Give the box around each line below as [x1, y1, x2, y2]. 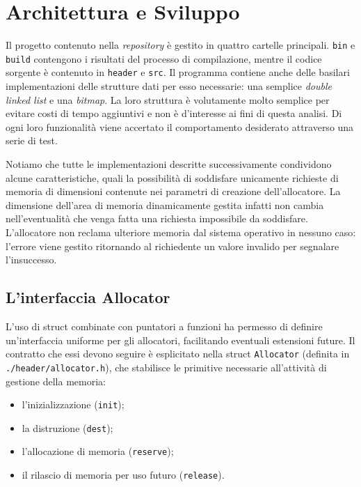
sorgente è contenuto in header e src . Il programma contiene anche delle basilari [6, 65, 350, 79]
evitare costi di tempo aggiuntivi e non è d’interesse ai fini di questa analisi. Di [6, 106, 342, 121]
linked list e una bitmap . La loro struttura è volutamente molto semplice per [6, 92, 330, 107]
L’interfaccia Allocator [6, 286, 170, 308]
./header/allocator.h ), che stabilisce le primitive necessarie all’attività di [6, 360, 327, 374]
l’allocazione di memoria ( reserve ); [22, 444, 174, 458]
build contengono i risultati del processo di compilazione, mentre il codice [6, 51, 322, 65]
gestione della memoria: [6, 373, 106, 388]
